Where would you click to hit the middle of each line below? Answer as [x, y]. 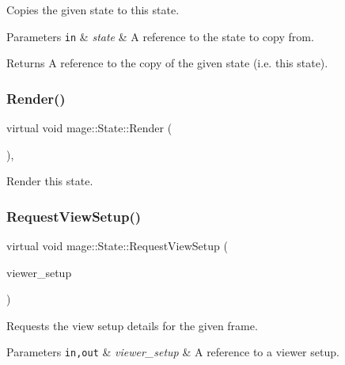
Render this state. [50, 181]
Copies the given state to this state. [93, 10]
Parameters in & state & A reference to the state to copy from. [160, 36]
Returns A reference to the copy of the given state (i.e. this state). [167, 63]
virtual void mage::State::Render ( [89, 128]
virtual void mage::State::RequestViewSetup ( [117, 246]
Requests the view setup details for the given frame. [132, 325]
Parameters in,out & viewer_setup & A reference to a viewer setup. [173, 352]
